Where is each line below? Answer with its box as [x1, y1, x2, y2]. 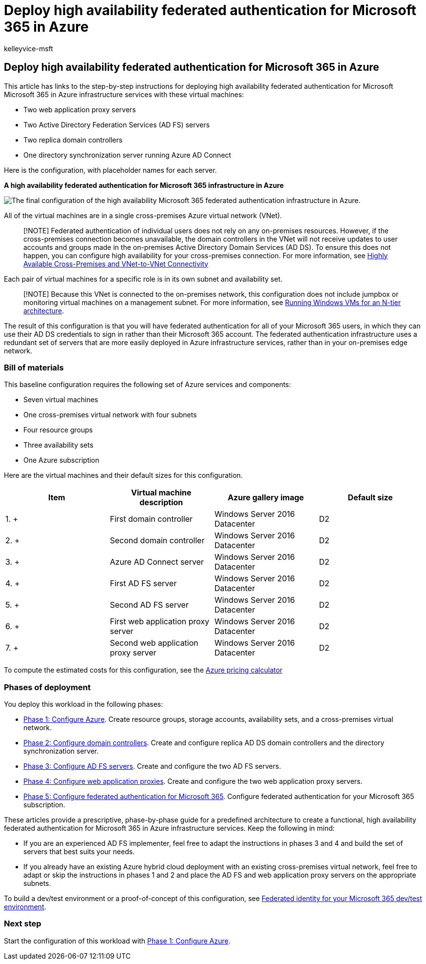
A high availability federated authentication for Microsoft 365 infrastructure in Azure [4, 181, 284, 189]
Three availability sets [23, 441, 94, 450]
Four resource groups [23, 426, 93, 434]
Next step [4, 919, 41, 929]
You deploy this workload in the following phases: [4, 700, 163, 709]
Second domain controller [110, 535, 205, 546]
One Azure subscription [23, 456, 99, 465]
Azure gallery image [228, 492, 304, 503]
